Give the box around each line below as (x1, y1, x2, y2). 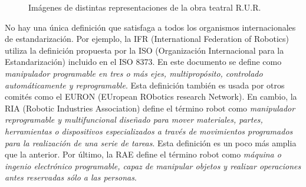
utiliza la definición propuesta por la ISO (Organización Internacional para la (5, 44, 284, 56)
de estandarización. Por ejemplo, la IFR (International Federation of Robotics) (5, 32, 289, 45)
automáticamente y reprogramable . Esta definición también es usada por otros (5, 78, 285, 91)
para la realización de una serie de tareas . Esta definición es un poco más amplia (5, 136, 297, 149)
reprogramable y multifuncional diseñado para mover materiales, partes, (5, 113, 263, 126)
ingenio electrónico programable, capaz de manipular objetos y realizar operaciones (5, 159, 301, 172)
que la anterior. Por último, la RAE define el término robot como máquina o (5, 148, 281, 160)
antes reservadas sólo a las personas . (5, 171, 137, 183)
